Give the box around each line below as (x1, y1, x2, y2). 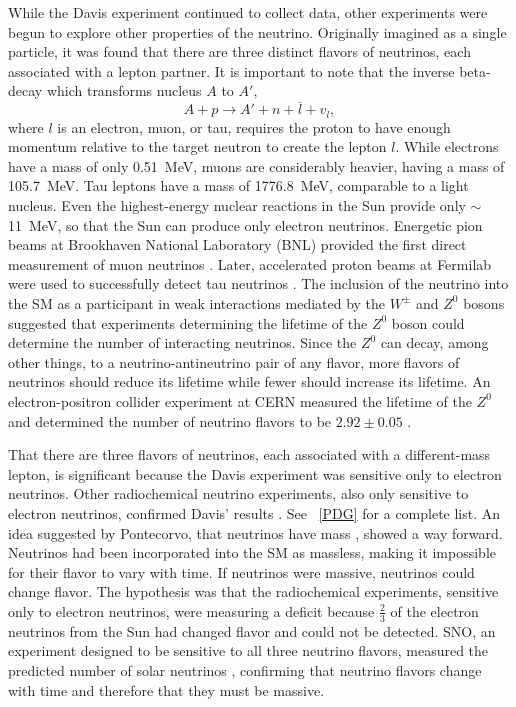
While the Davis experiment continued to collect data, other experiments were (8, 2, 488, 22)
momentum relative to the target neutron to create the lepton (8, 136, 387, 157)
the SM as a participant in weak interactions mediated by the (8, 292, 386, 313)
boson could (391, 312, 465, 333)
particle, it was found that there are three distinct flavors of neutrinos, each (8, 41, 471, 62)
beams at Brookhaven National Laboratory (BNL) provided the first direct (8, 234, 467, 255)
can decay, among (380, 332, 489, 353)
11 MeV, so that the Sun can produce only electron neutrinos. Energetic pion (8, 214, 483, 235)
